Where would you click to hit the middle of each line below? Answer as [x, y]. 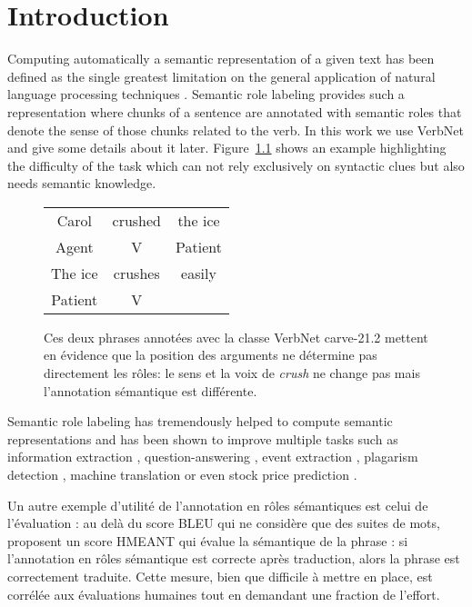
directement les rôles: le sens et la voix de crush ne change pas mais [232, 373]
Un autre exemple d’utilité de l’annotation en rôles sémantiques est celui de [218, 505]
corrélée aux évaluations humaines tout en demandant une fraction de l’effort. [224, 594]
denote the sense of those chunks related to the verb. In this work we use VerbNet [236, 129]
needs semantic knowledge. [82, 183]
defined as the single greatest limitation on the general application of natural [221, 76]
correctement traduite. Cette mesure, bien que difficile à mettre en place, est [220, 576]
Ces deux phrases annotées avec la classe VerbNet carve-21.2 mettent [236, 337]
